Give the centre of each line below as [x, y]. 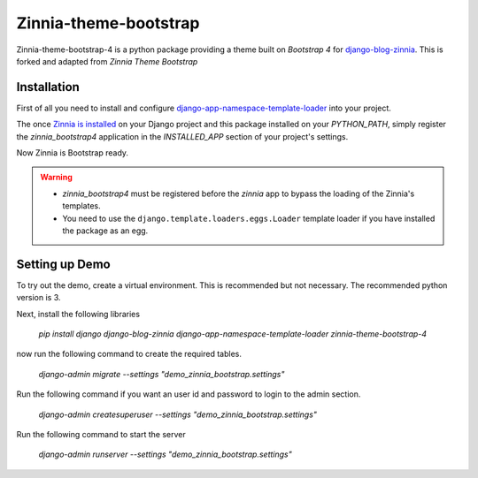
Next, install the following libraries [78, 314]
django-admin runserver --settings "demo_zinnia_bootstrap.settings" [165, 454]
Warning [56, 178]
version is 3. [39, 298]
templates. [81, 206]
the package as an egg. [105, 231]
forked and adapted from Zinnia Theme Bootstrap [107, 61]
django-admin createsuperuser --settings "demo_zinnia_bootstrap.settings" [178, 414]
